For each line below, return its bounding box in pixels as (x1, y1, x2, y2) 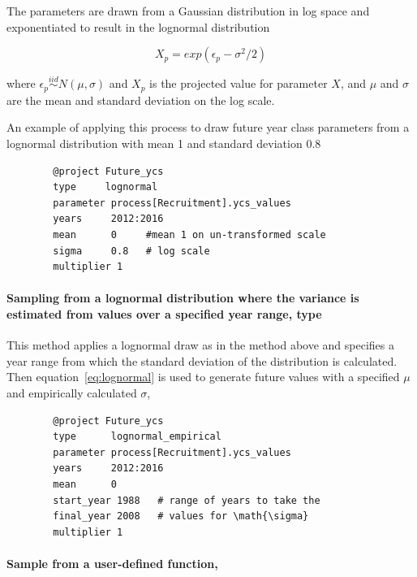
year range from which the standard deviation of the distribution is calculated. (6, 352, 398, 369)
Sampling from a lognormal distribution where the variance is (6, 289, 359, 306)
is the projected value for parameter (149, 75, 328, 92)
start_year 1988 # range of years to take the (53, 494, 320, 506)
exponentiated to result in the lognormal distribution (6, 18, 270, 35)
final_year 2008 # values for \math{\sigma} (53, 510, 309, 523)
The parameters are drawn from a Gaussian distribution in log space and (6, 2, 370, 19)
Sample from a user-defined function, (6, 554, 218, 571)
